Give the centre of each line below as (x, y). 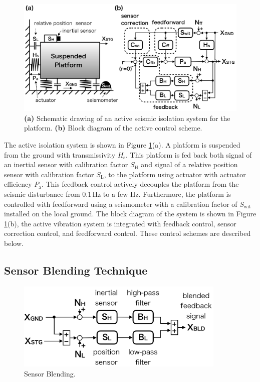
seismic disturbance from (42, 194)
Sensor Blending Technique (76, 270)
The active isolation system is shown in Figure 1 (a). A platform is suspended (122, 145)
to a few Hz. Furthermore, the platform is (167, 194)
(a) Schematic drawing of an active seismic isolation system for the (127, 118)
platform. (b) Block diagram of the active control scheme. (113, 128)
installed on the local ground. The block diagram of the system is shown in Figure (130, 214)
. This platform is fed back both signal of (189, 154)
